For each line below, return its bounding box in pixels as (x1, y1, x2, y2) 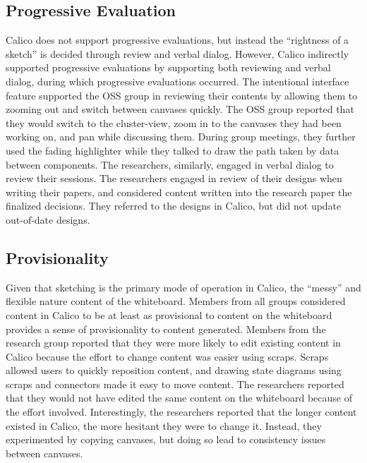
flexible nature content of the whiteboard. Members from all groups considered (6, 294, 346, 308)
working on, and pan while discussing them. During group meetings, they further (6, 129, 356, 144)
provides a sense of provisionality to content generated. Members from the (6, 321, 326, 336)
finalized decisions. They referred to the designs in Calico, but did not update (6, 198, 342, 213)
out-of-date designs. (6, 212, 90, 227)
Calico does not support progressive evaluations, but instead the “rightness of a (6, 32, 349, 47)
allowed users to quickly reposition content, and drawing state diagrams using (6, 363, 342, 378)
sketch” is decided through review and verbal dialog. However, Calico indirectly (6, 46, 349, 61)
